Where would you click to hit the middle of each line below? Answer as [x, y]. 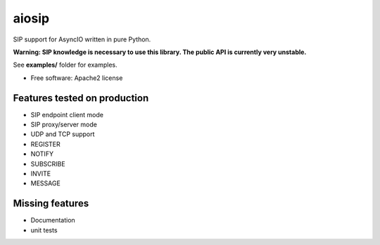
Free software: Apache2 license [77, 78]
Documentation [53, 220]
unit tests [44, 230]
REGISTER [46, 144]
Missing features [51, 204]
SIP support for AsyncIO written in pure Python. [82, 39]
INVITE [41, 173]
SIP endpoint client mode [67, 114]
